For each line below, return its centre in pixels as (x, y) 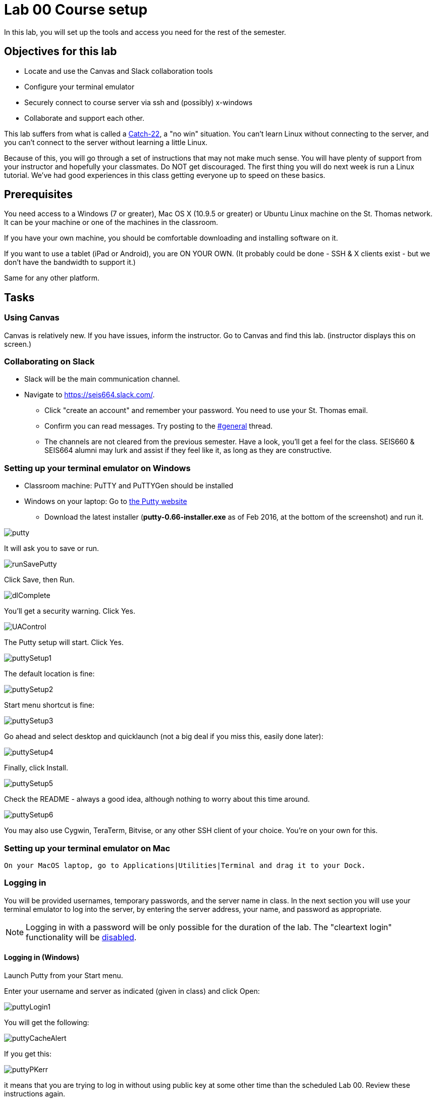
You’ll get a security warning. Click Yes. (70, 611)
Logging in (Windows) (42, 957)
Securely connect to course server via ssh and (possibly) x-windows (139, 102)
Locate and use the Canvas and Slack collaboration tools (119, 71)
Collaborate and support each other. (84, 118)
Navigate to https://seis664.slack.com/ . (90, 395)
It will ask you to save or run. (52, 548)
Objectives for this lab (61, 52)
